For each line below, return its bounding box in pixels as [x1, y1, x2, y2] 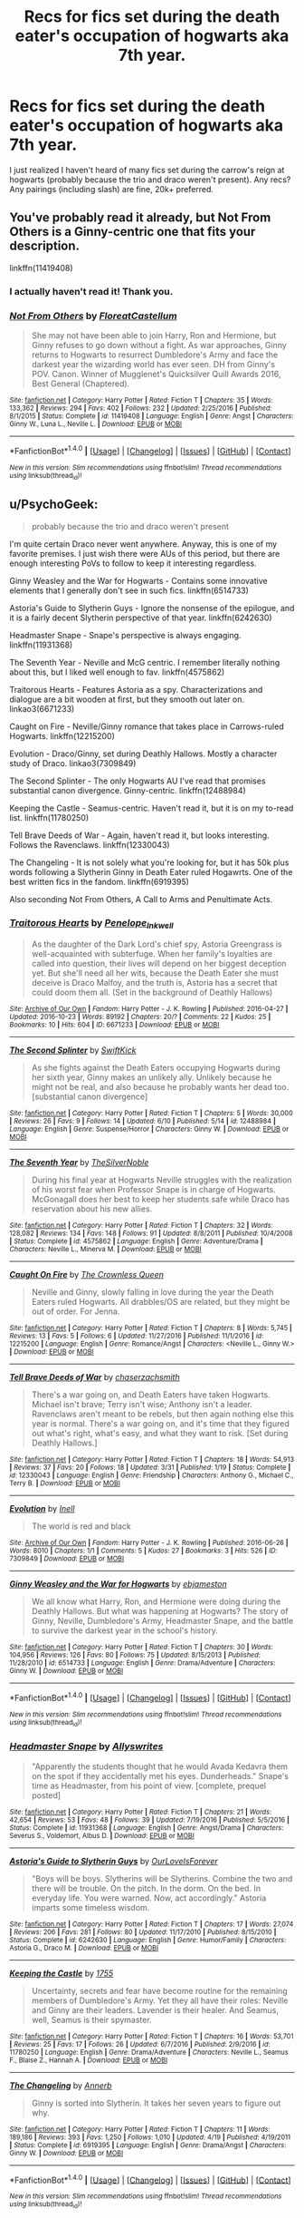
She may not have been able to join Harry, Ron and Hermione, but [31, 329, 277, 341]
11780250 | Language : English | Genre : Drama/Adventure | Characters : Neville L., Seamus [9, 2048, 289, 2057]
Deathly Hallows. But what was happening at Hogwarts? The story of [31, 1606, 289, 1617]
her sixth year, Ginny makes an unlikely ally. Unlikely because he [31, 1072, 272, 1083]
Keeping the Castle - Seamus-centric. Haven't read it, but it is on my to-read [9, 803, 294, 813]
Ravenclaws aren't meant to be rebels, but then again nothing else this [31, 1408, 294, 1420]
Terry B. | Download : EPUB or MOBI [9, 1479, 120, 1488]
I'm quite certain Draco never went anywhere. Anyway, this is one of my [9, 538, 278, 550]
